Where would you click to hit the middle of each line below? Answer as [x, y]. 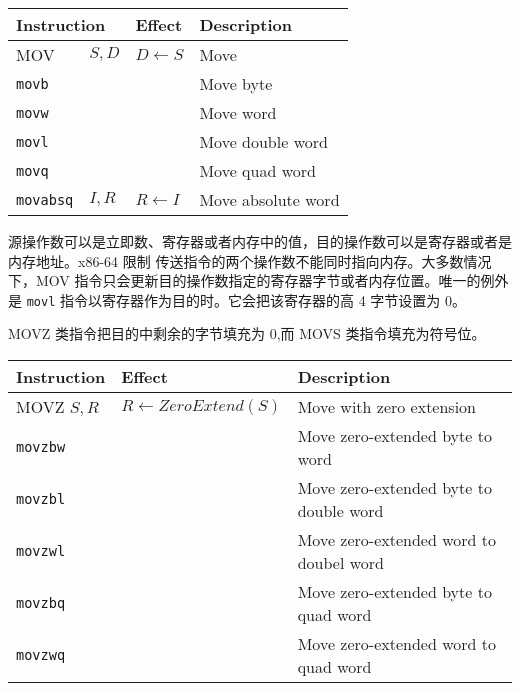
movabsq [45, 199]
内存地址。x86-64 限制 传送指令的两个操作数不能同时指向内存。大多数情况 [250, 260]
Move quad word [257, 170]
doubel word [340, 563]
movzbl [41, 499]
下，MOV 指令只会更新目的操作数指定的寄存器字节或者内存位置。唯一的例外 [258, 280]
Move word [238, 112]
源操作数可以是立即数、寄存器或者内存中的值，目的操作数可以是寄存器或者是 [260, 241]
